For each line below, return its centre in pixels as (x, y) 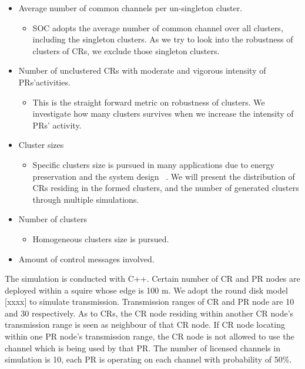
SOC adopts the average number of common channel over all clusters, (158, 27)
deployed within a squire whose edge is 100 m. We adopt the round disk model (146, 290)
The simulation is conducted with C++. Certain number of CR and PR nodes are (152, 279)
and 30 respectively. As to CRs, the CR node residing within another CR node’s (149, 313)
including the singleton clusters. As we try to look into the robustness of (163, 39)
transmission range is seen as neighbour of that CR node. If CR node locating (145, 324)
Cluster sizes (41, 145)
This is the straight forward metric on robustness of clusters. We (149, 102)
